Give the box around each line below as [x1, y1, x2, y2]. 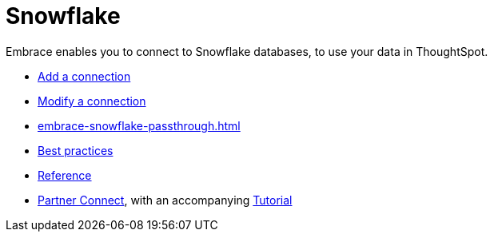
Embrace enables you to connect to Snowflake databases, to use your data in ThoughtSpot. [6, 44, 488, 58]
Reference [38, 168, 92, 182]
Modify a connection [38, 93, 146, 108]
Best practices [38, 143, 114, 157]
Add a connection [38, 69, 131, 83]
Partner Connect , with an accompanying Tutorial [38, 192, 293, 207]
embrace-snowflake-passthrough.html [38, 118, 241, 133]
